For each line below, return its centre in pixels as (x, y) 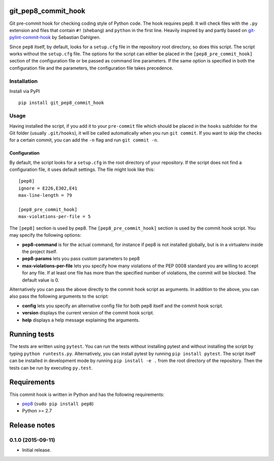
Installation (24, 81)
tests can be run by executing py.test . (51, 368)
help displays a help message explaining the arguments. (81, 320)
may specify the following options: (45, 235)
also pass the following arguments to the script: (59, 296)
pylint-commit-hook (30, 38)
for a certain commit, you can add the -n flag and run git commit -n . (84, 140)
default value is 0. (41, 280)
